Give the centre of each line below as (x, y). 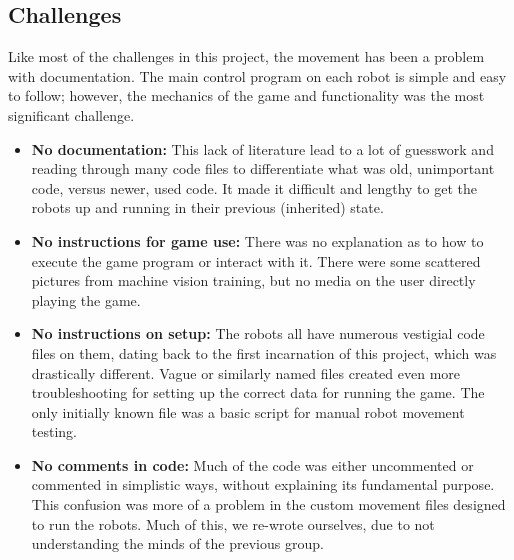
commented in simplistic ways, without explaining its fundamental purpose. (263, 484)
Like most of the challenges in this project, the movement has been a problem (246, 56)
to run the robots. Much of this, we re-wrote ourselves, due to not (233, 523)
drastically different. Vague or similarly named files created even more (246, 372)
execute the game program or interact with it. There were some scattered (256, 260)
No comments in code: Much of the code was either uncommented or (252, 464)
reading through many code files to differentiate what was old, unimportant (263, 168)
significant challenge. (71, 114)
